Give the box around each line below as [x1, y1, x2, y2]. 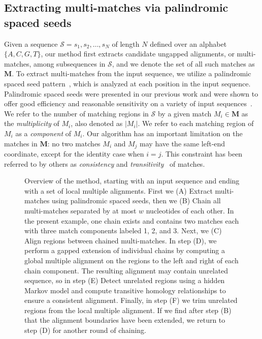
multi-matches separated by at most [24, 205, 137, 215]
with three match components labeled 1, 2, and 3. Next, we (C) [24, 225, 222, 236]
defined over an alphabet [150, 38, 227, 49]
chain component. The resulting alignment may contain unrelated [24, 265, 228, 275]
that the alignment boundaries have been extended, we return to [24, 315, 225, 325]
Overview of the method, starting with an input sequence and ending [24, 175, 240, 186]
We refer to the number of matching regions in [4, 108, 149, 118]
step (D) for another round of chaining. [24, 325, 146, 335]
